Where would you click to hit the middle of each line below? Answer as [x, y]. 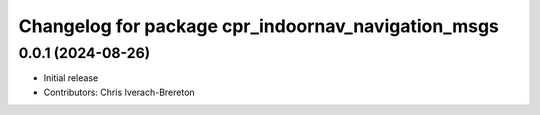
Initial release [71, 78]
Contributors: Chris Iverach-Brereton [119, 92]
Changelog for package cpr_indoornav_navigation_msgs [259, 26]
